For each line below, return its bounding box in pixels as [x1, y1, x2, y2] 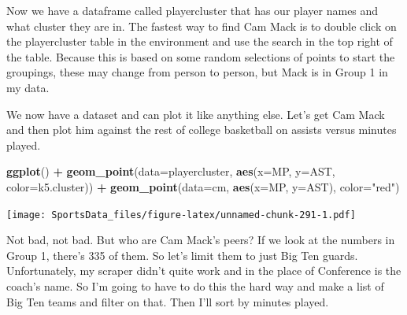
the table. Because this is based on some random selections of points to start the [6, 48, 395, 65]
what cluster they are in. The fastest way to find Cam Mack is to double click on [6, 17, 397, 34]
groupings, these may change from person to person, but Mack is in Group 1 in [6, 64, 388, 80]
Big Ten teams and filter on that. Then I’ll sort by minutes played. [6, 293, 329, 309]
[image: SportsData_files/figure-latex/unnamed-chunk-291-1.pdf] [6, 209, 356, 220]
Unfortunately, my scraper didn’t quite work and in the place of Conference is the [6, 262, 401, 279]
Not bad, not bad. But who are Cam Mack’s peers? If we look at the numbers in [6, 232, 395, 248]
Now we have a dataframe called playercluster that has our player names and [6, 2, 379, 18]
